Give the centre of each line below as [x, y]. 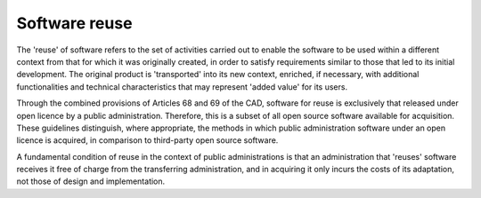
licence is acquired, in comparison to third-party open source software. [147, 140]
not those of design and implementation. [91, 181]
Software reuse [74, 23]
